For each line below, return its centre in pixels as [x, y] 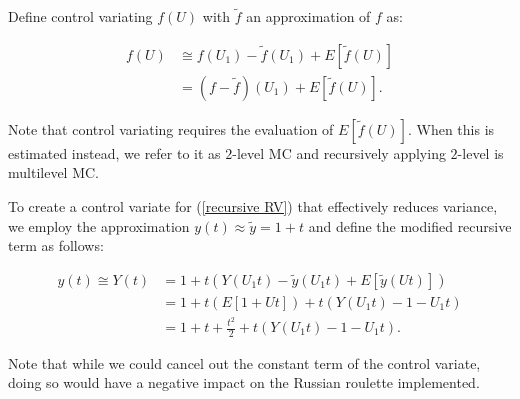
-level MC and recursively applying [339, 152]
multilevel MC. [53, 172]
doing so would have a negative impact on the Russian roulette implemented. [244, 382]
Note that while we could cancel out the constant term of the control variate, [244, 362]
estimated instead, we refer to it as [114, 152]
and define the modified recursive [410, 225]
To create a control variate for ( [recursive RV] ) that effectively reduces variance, [253, 206]
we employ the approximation [99, 225]
